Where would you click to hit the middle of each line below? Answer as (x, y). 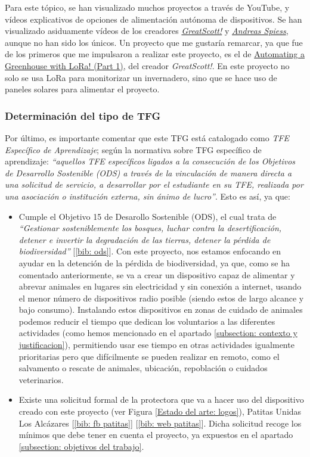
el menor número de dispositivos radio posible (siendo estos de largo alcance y (161, 298)
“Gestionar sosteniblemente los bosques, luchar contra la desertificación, (150, 228)
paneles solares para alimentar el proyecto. (82, 89)
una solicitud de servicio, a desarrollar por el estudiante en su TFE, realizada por (154, 184)
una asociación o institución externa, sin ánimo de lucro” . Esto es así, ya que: (148, 196)
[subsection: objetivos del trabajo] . (81, 446)
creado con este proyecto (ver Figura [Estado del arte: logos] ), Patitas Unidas (160, 411)
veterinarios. (41, 379)
